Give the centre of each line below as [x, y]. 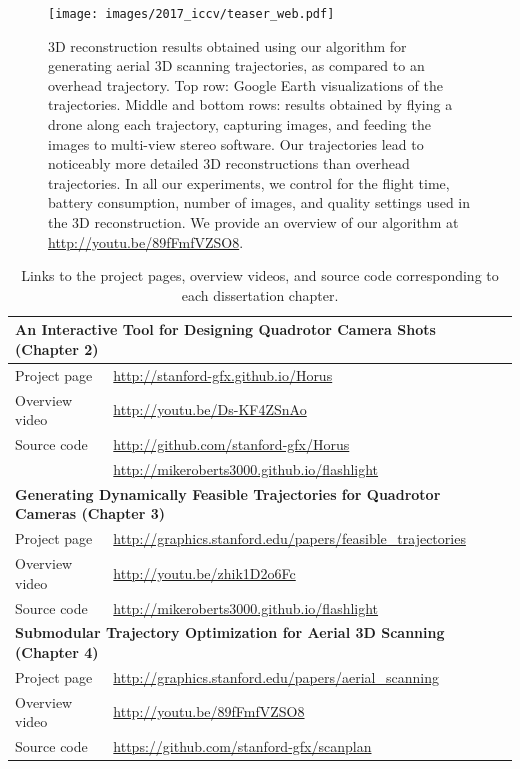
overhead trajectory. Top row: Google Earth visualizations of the [246, 84]
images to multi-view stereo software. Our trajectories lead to [236, 143]
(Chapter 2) [57, 348]
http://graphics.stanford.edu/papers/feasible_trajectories [289, 538]
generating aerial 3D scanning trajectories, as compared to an [236, 65]
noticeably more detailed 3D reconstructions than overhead [229, 163]
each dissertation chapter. [260, 294]
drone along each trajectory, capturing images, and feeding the [239, 124]
